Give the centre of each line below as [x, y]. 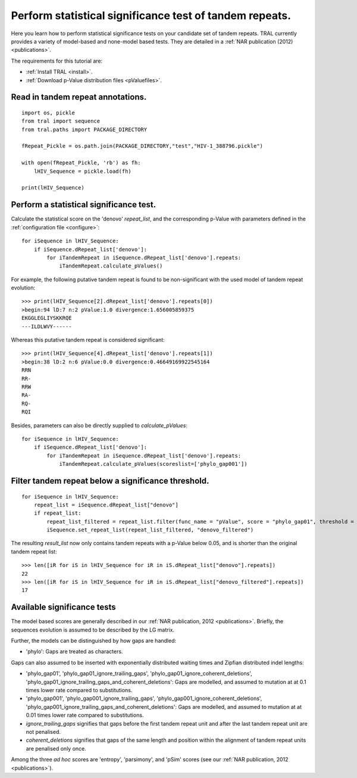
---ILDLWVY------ [47, 326]
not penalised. [43, 732]
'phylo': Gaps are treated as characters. [74, 652]
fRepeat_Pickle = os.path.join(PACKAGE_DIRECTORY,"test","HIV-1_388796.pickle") [143, 146]
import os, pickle [48, 113]
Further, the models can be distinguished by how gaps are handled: [94, 641]
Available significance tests [63, 607]
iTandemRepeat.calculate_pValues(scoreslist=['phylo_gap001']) [153, 464]
